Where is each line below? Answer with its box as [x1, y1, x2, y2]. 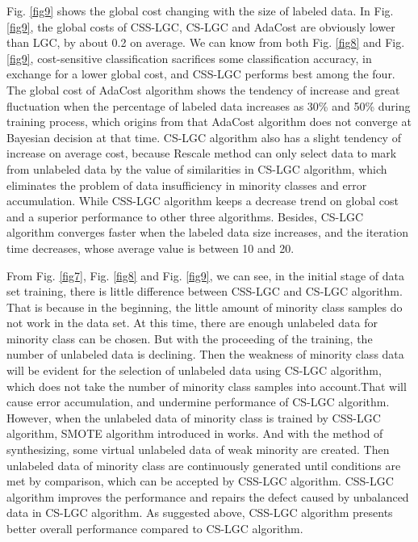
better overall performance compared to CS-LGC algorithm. [6, 520, 303, 536]
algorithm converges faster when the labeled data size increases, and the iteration [6, 224, 408, 241]
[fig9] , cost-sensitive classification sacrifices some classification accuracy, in [6, 49, 372, 66]
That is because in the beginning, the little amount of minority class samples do [6, 298, 403, 315]
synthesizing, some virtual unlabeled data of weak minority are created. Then [6, 441, 390, 458]
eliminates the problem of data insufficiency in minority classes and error [6, 176, 367, 193]
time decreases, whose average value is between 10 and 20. [6, 239, 295, 256]
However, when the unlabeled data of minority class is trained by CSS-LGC [6, 409, 381, 426]
